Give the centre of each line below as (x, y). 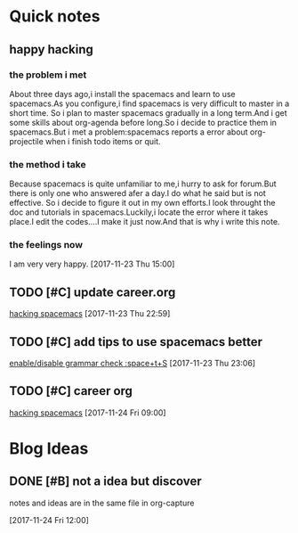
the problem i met (48, 75)
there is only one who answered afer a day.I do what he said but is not (138, 193)
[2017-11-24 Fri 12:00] (49, 520)
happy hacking (51, 49)
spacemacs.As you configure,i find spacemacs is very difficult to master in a (149, 103)
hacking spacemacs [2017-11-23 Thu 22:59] (90, 314)
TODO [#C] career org (71, 391)
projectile (27, 141)
